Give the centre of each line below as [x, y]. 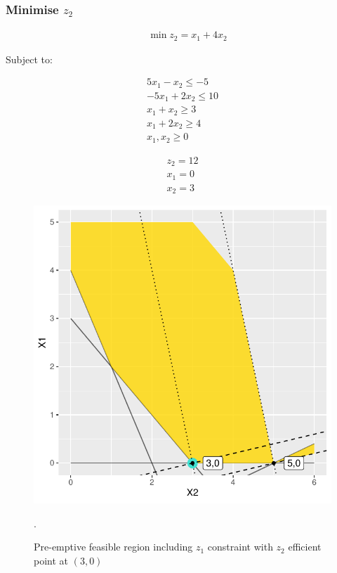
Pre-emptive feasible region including [113, 547]
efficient [305, 547]
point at [51, 560]
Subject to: [29, 59]
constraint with [240, 547]
